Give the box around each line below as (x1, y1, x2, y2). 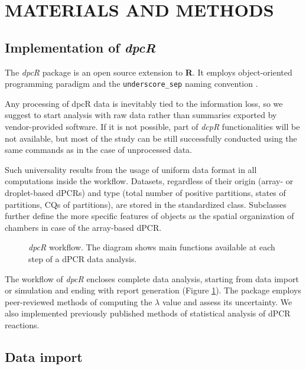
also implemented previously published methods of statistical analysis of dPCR (5, 307, 291, 319)
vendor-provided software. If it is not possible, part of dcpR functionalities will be (5, 120, 300, 133)
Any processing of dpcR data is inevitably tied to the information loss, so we (5, 97, 283, 109)
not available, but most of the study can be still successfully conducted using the (5, 132, 297, 144)
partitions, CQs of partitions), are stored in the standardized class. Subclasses (5, 198, 287, 210)
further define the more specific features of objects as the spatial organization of (5, 210, 294, 222)
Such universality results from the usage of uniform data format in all (5, 163, 257, 175)
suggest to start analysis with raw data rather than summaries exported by (5, 109, 277, 121)
